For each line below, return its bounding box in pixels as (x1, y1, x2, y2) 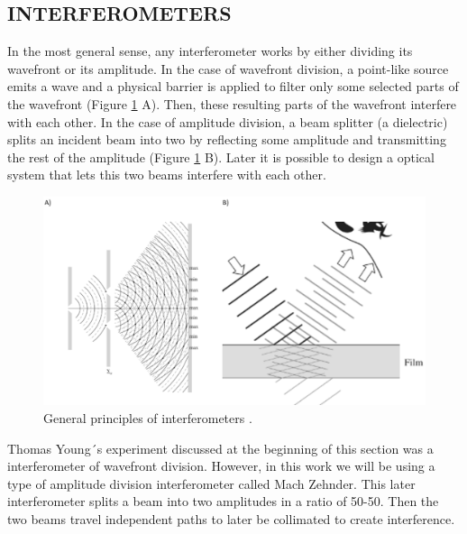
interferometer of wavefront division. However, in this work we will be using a (7, 456, 435, 475)
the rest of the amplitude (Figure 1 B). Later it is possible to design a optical (7, 147, 435, 166)
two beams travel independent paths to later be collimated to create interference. (7, 509, 455, 528)
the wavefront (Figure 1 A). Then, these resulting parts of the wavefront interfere (7, 94, 457, 113)
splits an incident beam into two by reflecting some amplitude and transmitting (7, 130, 446, 149)
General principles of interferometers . (43, 409, 252, 427)
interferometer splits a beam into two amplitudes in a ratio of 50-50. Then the (7, 492, 439, 511)
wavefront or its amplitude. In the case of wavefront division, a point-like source (7, 59, 449, 78)
